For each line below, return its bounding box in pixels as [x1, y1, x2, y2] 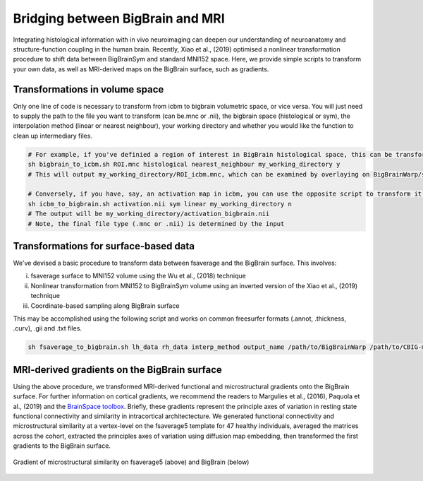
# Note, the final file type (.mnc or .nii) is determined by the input [27, 220, 285, 227]
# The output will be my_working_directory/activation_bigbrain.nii [27, 210, 270, 218]
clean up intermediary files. [13, 131, 93, 140]
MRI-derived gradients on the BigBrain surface [13, 364, 222, 376]
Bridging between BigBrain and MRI [13, 11, 225, 26]
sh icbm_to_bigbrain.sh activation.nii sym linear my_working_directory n [27, 200, 293, 208]
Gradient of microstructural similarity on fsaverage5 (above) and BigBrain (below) [13, 458, 250, 466]
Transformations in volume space [13, 83, 164, 95]
